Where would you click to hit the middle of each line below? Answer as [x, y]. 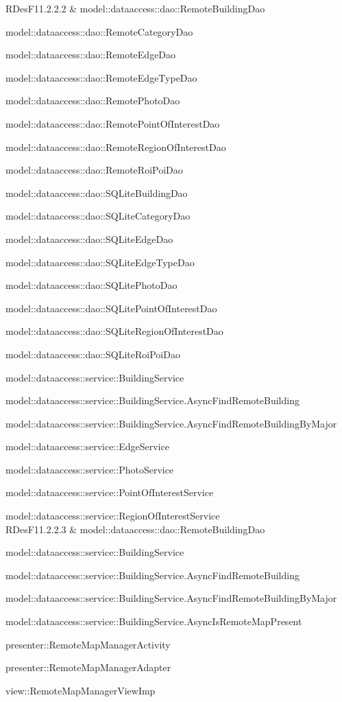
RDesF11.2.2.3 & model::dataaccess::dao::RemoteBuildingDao [135, 529]
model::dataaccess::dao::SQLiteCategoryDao [98, 216]
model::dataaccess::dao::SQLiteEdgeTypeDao [100, 262]
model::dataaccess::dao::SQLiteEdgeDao [89, 238]
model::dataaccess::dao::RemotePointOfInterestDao [113, 123]
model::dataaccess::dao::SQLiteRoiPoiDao [93, 354]
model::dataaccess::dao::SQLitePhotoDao [91, 285]
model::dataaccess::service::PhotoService [90, 469]
